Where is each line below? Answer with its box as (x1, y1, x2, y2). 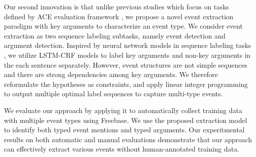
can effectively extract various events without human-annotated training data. (4, 144, 239, 154)
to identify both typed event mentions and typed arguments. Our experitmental (4, 124, 245, 135)
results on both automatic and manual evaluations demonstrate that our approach (4, 134, 252, 144)
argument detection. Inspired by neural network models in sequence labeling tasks (4, 40, 251, 50)
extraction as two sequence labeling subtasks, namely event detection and (4, 30, 225, 40)
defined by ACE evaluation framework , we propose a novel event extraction (4, 11, 233, 21)
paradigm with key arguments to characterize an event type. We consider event (4, 21, 243, 31)
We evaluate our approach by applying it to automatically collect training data (4, 105, 242, 115)
